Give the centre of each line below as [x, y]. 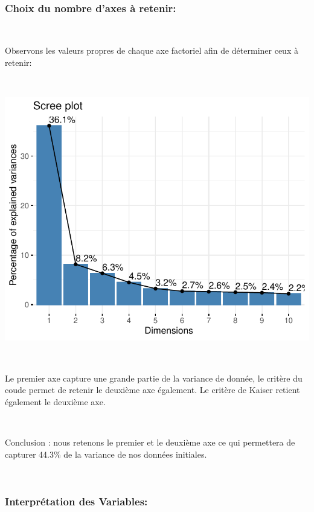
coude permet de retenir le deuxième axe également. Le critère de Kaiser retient [152, 390]
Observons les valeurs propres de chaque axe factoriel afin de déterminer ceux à [152, 50]
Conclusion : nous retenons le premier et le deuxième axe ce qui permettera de [150, 442]
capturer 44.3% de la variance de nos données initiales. [106, 454]
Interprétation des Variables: [76, 501]
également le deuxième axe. [55, 401]
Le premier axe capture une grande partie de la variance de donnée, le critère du [154, 378]
